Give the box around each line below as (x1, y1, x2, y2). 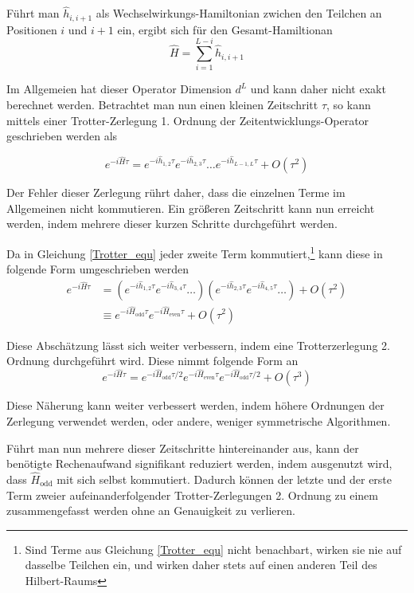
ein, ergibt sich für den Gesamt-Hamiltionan (117, 21, 333, 37)
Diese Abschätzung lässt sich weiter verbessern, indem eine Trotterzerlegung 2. (6, 336, 390, 353)
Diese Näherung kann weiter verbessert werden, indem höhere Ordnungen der (6, 397, 385, 414)
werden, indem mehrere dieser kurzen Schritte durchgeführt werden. (6, 215, 338, 232)
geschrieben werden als (6, 128, 118, 144)
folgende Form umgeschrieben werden (6, 261, 189, 277)
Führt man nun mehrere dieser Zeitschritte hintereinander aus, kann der (6, 439, 359, 456)
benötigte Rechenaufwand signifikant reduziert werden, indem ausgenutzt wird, (6, 455, 393, 472)
